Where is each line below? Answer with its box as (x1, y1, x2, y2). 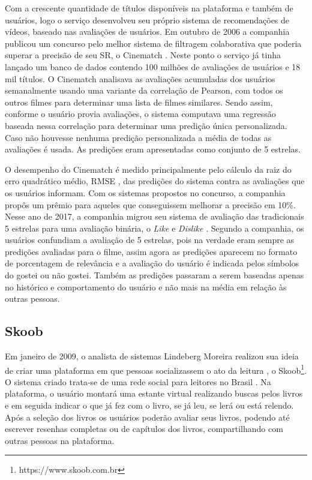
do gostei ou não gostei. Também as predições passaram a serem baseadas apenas (5, 269, 304, 281)
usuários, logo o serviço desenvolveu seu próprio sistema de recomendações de (5, 13, 290, 26)
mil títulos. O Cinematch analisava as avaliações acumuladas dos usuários (5, 72, 275, 85)
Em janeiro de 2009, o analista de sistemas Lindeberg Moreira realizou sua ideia (5, 350, 299, 362)
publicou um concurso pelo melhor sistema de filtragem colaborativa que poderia (5, 37, 302, 49)
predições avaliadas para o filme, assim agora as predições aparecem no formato (5, 245, 298, 257)
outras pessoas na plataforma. (5, 434, 115, 446)
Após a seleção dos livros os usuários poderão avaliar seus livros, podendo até (5, 410, 290, 423)
